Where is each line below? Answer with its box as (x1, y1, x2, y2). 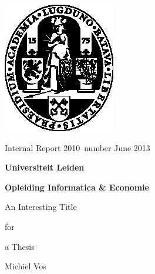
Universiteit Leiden (5, 161, 85, 173)
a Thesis (5, 240, 35, 252)
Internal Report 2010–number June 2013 (5, 141, 150, 153)
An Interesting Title (5, 201, 77, 213)
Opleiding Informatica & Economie (5, 181, 149, 193)
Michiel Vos (5, 260, 46, 272)
